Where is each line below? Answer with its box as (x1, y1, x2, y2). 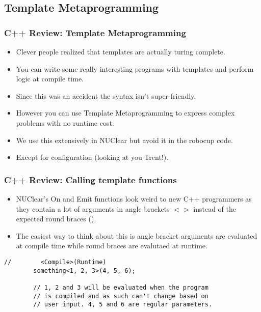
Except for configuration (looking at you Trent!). (16, 152, 169, 162)
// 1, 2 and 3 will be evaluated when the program (33, 283, 208, 291)
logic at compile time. (16, 73, 84, 84)
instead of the (193, 203, 236, 214)
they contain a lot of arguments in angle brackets (16, 203, 170, 214)
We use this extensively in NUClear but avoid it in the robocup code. (16, 134, 233, 145)
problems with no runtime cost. (16, 117, 114, 128)
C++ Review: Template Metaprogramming (4, 26, 186, 39)
